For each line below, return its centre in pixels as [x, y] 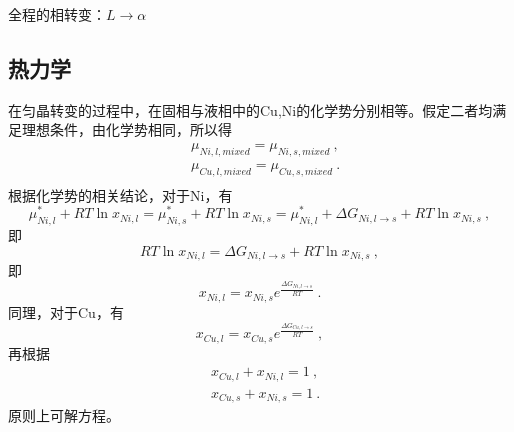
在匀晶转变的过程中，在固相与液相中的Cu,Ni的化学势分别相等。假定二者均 [250, 109]
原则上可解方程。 [64, 415]
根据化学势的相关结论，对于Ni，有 [120, 194]
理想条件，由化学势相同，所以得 [126, 129]
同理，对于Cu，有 [66, 311]
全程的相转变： [57, 14]
